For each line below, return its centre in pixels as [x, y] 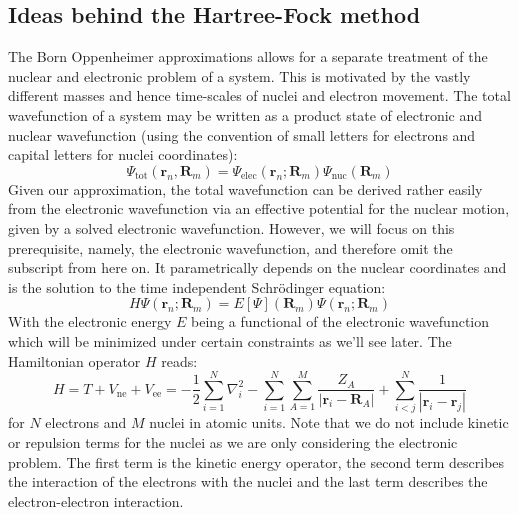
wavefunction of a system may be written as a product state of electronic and [245, 114]
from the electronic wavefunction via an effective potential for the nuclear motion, [259, 208]
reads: [179, 360]
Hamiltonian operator [74, 360]
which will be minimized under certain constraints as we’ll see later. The [230, 340]
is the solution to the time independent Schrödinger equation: [197, 286]
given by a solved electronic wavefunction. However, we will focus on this [231, 227]
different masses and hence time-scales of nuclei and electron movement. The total [259, 95]
